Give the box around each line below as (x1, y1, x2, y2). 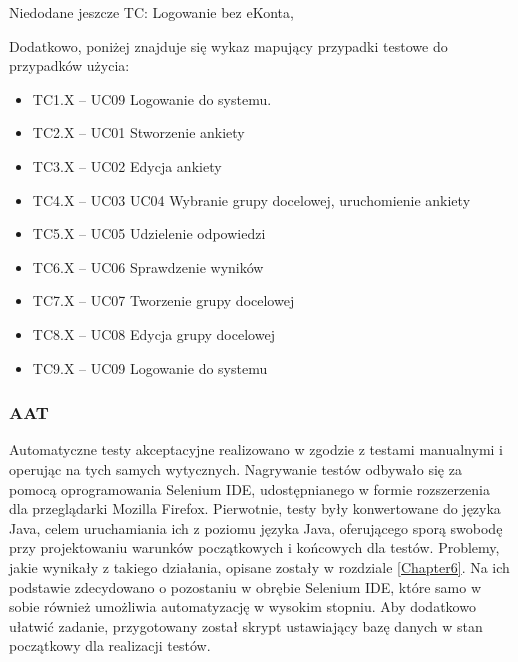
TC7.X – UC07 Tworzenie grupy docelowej (32, 290, 295, 311)
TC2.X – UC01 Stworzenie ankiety (32, 122, 245, 143)
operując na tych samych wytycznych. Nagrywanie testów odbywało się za (9, 458, 462, 479)
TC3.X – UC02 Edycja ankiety (32, 155, 222, 176)
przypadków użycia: (9, 55, 130, 76)
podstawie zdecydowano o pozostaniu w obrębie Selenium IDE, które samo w (9, 576, 482, 597)
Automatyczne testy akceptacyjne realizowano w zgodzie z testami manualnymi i (9, 439, 504, 460)
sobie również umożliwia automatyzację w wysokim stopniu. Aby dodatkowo (9, 596, 476, 617)
